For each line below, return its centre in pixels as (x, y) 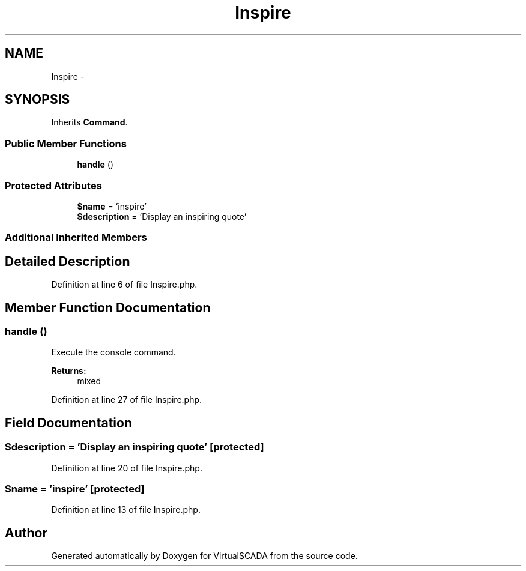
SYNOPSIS (38, 100)
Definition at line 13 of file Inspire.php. (126, 510)
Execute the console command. (113, 352)
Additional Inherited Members (76, 237)
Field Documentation (68, 423)
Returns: (69, 371)
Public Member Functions (66, 143)
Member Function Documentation (108, 307)
